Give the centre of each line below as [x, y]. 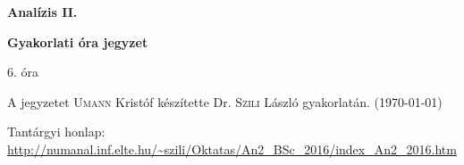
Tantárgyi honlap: [56, 132]
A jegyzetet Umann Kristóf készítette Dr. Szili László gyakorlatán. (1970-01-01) [225, 101]
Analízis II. [42, 12]
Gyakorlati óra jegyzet [78, 41]
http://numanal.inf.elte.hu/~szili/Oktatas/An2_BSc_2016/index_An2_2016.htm [232, 148]
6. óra [23, 72]
